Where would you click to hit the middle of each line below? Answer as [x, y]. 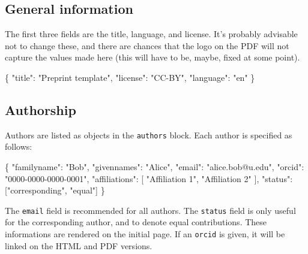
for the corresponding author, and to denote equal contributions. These [136, 222]
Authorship [41, 109]
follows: [19, 146]
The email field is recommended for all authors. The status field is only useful [150, 210]
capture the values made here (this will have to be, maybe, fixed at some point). [152, 57]
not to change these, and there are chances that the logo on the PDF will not [147, 45]
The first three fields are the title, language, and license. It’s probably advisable [151, 34]
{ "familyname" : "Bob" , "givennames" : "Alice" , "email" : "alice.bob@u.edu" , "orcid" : [155, 167]
